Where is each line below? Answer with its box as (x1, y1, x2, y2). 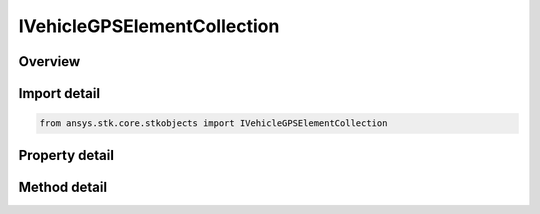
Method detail (18, 178, 108, 195)
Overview (18, 53, 81, 70)
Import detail (18, 85, 100, 102)
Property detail (18, 146, 115, 164)
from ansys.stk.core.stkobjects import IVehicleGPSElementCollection (39, 118, 388, 129)
